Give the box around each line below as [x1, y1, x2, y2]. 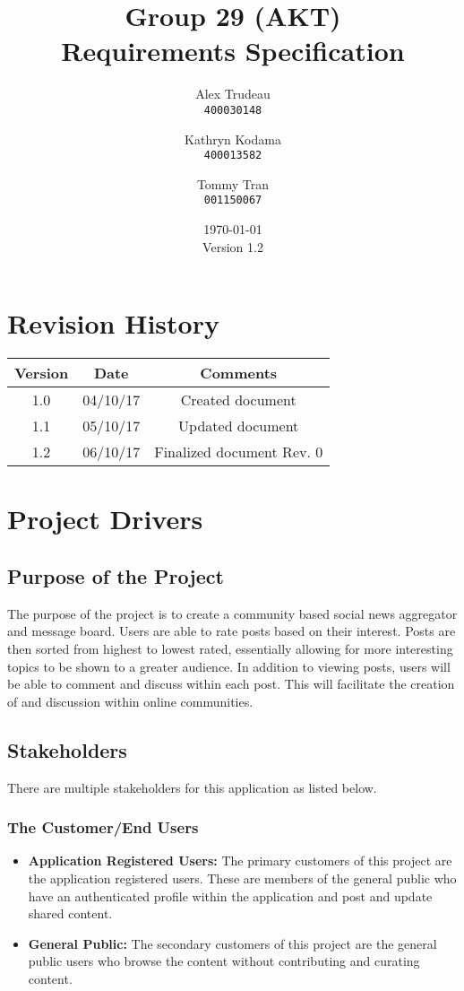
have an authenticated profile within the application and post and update [28, 886, 433, 905]
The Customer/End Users [7, 816, 199, 839]
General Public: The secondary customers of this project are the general [28, 934, 437, 952]
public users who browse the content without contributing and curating [28, 952, 420, 970]
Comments [200, 362, 278, 384]
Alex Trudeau [195, 84, 271, 103]
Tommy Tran [196, 174, 270, 193]
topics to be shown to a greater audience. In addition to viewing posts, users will [7, 656, 451, 675]
